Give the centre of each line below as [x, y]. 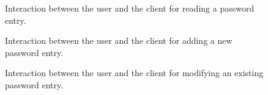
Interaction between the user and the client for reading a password [130, 8]
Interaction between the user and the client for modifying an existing [134, 73]
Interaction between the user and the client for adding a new [119, 40]
